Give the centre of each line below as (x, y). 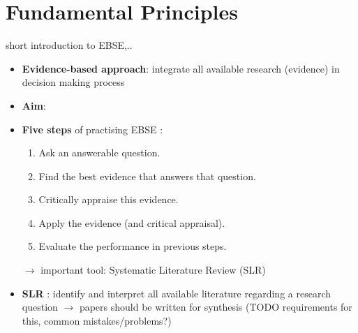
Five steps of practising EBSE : (92, 129)
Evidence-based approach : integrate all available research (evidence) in (181, 68)
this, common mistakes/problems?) (97, 320)
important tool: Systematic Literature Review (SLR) (153, 270)
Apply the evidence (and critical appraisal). (132, 222)
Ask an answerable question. (99, 153)
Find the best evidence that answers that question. (147, 176)
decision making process (73, 82)
